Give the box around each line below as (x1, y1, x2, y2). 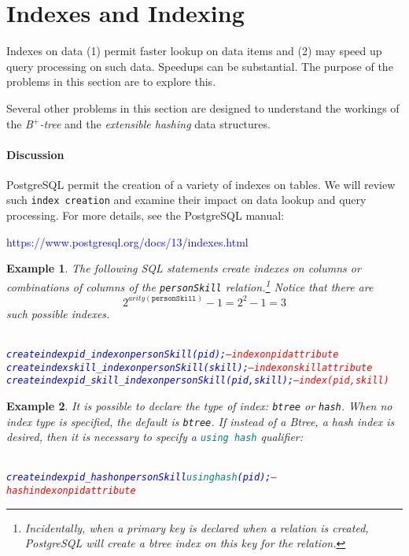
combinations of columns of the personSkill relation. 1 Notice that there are (6, 276, 374, 295)
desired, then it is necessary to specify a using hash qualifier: (6, 428, 304, 445)
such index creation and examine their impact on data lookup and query (6, 191, 367, 208)
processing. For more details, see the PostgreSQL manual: (6, 207, 285, 224)
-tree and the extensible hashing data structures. (39, 115, 271, 132)
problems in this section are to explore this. (6, 73, 216, 90)
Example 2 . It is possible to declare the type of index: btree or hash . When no (6, 397, 392, 413)
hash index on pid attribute (6, 485, 136, 497)
